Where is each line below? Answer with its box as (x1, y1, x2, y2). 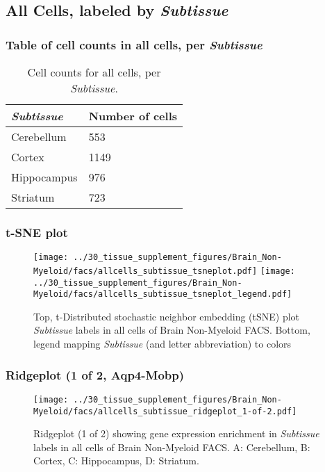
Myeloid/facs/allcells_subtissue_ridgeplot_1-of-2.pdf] (33, 406, 297, 416)
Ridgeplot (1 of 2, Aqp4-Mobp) (6, 366, 185, 383)
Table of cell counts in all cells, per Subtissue (6, 35, 262, 53)
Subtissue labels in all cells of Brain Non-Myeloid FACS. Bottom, (33, 323, 310, 337)
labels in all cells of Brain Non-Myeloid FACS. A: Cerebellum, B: (33, 439, 310, 454)
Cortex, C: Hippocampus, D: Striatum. (33, 453, 199, 468)
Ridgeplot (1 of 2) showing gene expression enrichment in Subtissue (33, 426, 319, 441)
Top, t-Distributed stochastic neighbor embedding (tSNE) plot (33, 309, 300, 323)
